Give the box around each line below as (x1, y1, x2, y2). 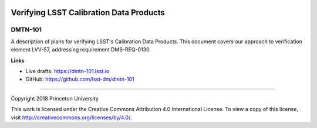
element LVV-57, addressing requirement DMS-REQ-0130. (11, 46, 151, 53)
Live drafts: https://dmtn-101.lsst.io (25, 67, 110, 74)
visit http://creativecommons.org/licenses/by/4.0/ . (11, 114, 132, 121)
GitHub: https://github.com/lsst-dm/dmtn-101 (25, 76, 134, 83)
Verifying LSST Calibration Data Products (11, 8, 166, 18)
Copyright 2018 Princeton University (11, 95, 99, 102)
